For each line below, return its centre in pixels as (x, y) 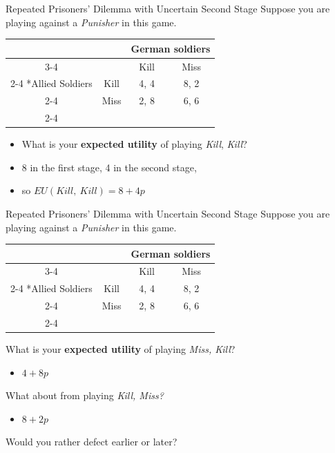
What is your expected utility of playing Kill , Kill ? (134, 144)
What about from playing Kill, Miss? (85, 395)
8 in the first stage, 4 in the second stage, (109, 167)
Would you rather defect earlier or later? (92, 442)
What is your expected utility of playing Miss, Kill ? (121, 349)
